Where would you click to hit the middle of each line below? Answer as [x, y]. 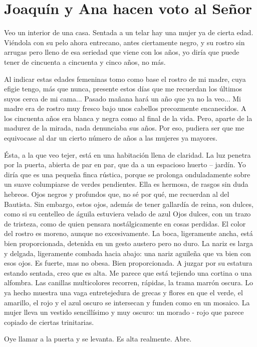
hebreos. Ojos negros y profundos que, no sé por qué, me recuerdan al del [117, 194]
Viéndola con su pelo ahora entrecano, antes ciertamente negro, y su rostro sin [124, 42]
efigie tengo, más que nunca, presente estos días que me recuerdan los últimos [123, 89]
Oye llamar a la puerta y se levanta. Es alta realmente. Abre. [98, 339]
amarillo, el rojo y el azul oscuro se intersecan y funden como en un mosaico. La [127, 302]
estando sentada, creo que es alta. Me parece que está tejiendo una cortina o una [128, 272]
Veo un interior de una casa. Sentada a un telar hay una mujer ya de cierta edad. [129, 32]
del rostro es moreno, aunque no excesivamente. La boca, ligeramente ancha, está [128, 233]
